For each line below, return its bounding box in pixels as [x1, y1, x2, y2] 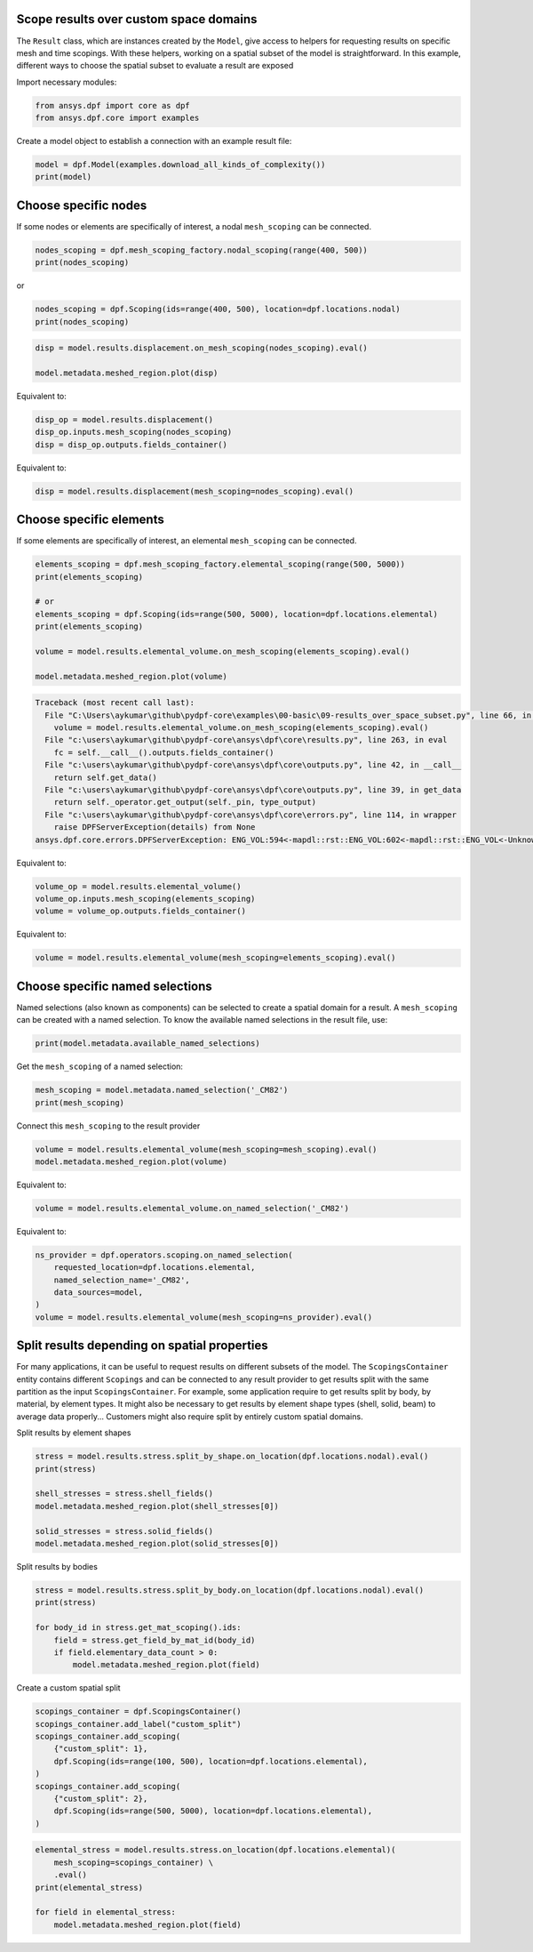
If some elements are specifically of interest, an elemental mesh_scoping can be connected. [16, 535, 357, 546]
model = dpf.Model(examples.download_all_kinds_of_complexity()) [35, 160, 326, 170]
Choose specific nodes [16, 197, 147, 213]
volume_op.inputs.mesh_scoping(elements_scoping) [35, 894, 256, 904]
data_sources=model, [53, 1288, 144, 1297]
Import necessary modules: [16, 76, 117, 87]
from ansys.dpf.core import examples [35, 113, 200, 124]
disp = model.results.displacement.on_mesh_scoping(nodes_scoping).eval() [35, 343, 369, 353]
